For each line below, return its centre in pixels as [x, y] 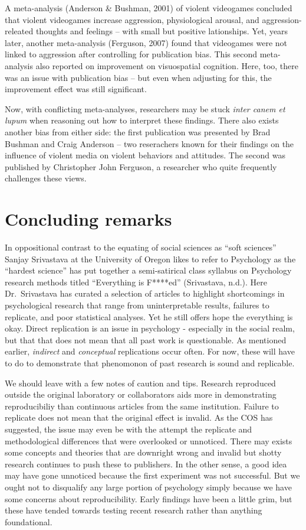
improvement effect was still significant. [76, 89]
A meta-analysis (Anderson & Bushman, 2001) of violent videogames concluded [149, 8]
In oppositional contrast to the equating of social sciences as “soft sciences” [141, 247]
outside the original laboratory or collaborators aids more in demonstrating [141, 394]
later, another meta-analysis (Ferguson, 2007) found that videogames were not [146, 42]
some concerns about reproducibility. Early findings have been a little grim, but [149, 498]
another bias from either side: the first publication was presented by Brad [138, 131]
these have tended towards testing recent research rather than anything [134, 510]
